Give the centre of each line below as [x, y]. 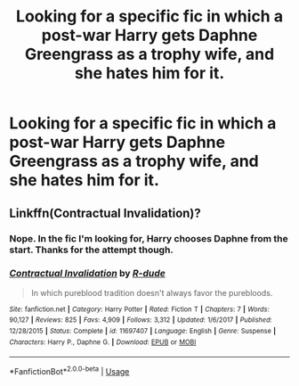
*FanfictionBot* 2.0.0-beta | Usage [69, 371]
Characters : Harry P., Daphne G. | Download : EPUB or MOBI [103, 342]
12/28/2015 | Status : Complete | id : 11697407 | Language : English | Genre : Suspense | [143, 332]
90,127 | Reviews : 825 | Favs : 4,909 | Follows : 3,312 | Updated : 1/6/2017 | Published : [141, 320]
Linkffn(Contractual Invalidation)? [105, 213]
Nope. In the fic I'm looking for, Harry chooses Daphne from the [149, 238]
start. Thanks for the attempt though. [91, 250]
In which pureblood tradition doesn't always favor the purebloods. [152, 292]
